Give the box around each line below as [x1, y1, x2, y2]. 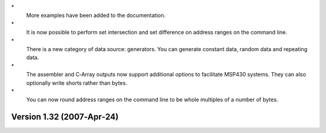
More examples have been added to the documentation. [26, 12, 166, 19]
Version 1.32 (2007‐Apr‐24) [11, 112, 119, 122]
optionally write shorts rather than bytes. [26, 79, 127, 87]
